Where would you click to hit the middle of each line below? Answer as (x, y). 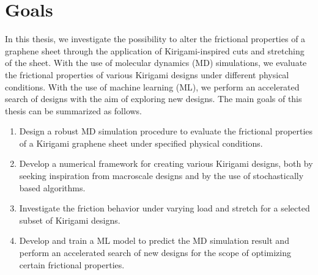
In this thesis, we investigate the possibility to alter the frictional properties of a (155, 39)
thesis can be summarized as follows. (73, 110)
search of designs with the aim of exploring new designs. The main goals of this (153, 99)
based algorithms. (52, 187)
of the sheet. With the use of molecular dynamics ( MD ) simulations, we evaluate (156, 63)
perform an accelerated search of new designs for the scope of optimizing (155, 253)
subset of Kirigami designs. (70, 220)
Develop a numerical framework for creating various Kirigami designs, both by (166, 163)
